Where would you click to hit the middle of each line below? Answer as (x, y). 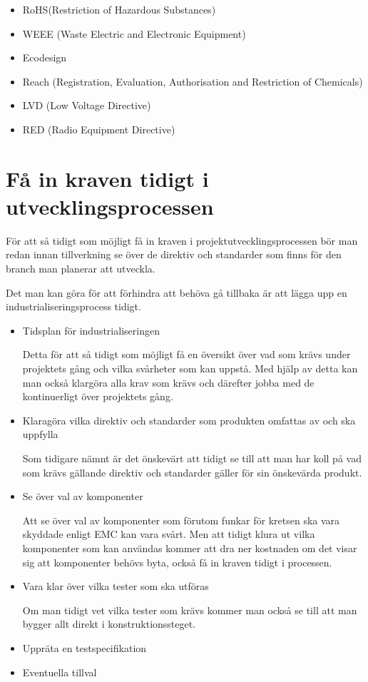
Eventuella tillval (60, 672)
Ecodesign (45, 57)
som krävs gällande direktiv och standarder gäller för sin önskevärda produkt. (192, 472)
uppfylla (40, 434)
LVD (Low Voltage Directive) (87, 105)
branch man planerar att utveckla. (81, 269)
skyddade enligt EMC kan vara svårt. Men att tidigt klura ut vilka (169, 534)
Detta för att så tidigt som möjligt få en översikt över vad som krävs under (186, 354)
